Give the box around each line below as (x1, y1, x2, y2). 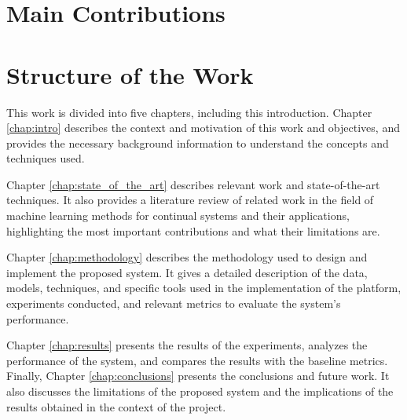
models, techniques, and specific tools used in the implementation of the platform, (6, 279, 401, 296)
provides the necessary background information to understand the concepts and (6, 134, 389, 151)
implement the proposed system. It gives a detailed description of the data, (6, 264, 368, 280)
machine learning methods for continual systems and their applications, (6, 207, 350, 224)
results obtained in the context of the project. (6, 398, 226, 415)
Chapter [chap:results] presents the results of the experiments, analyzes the (6, 337, 368, 353)
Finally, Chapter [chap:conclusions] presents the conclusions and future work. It (6, 367, 390, 384)
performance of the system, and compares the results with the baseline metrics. (6, 352, 388, 368)
